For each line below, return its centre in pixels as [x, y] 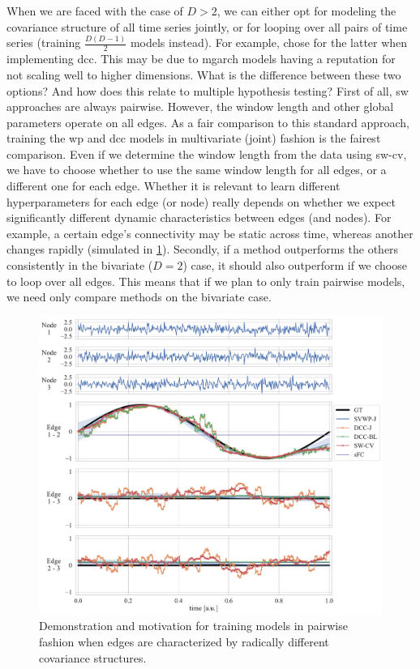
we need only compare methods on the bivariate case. [139, 297]
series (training [44, 43]
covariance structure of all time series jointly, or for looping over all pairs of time [207, 26]
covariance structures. [93, 657]
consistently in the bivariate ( [80, 265]
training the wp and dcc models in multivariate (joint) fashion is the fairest [194, 138]
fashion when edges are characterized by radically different [184, 642]
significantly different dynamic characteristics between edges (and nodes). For [199, 217]
